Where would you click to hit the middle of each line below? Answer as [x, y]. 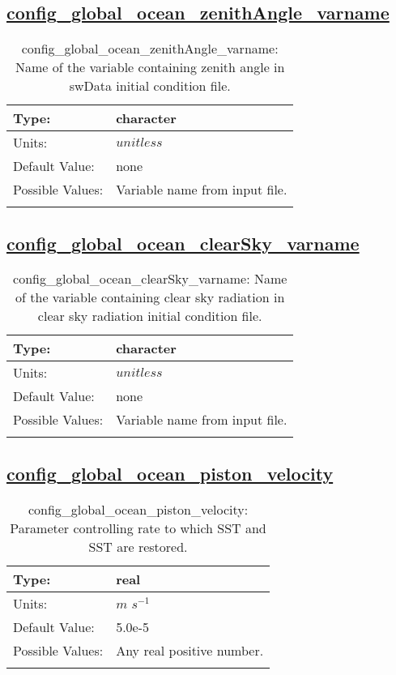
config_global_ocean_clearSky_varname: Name [150, 279]
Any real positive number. [190, 650]
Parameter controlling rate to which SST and [138, 528]
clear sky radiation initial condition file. [150, 316]
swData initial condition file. [150, 86]
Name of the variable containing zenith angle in [150, 67]
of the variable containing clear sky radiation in [150, 297]
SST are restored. [138, 546]
